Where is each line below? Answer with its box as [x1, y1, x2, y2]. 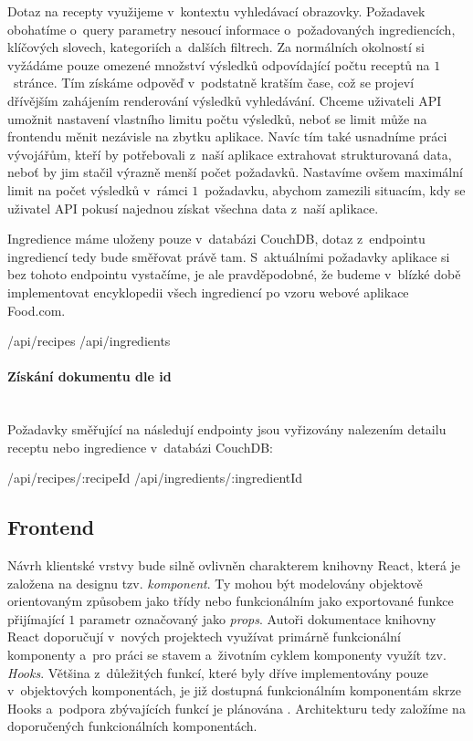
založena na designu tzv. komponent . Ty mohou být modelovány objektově [7, 573, 423, 592]
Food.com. [7, 300, 66, 319]
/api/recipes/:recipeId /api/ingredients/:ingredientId [7, 468, 303, 487]
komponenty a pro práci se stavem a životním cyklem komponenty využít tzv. [7, 645, 447, 664]
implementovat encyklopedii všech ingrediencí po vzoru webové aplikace [7, 282, 409, 301]
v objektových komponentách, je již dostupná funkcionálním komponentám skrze [7, 681, 461, 700]
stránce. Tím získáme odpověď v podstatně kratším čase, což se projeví [13, 73, 415, 92]
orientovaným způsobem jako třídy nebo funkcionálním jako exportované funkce [7, 591, 454, 611]
